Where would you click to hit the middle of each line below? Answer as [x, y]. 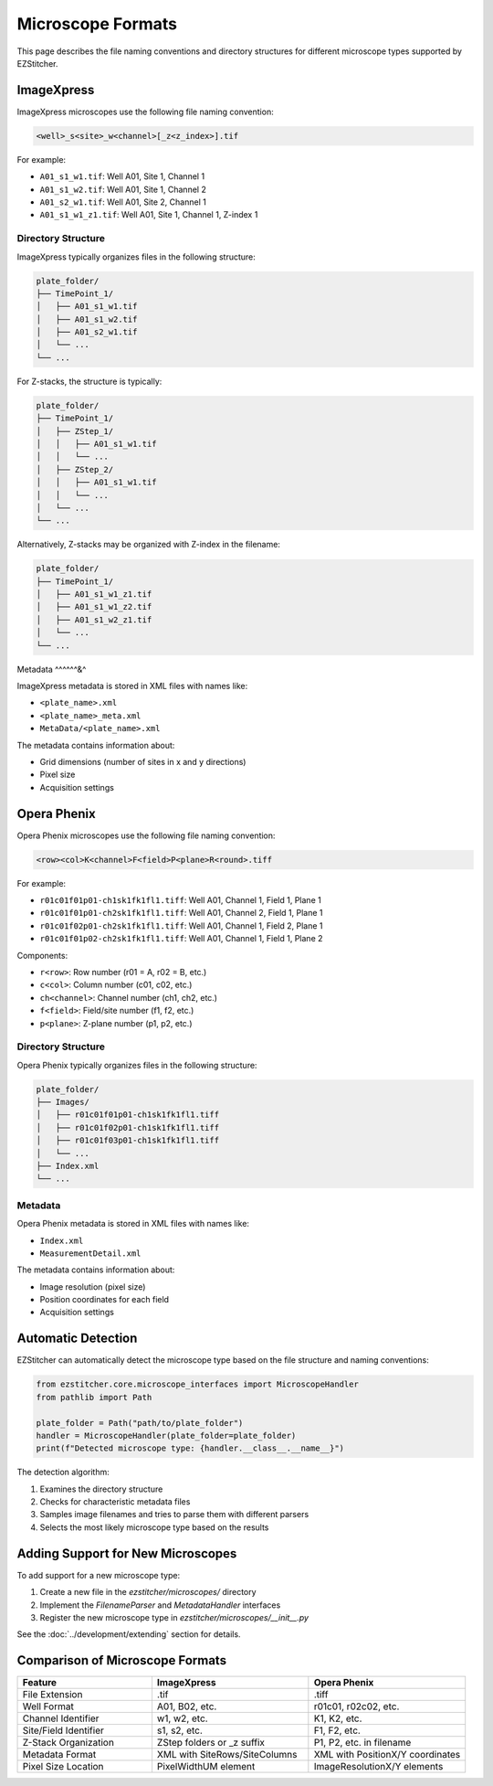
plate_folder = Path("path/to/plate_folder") [140, 1423]
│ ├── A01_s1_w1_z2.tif [94, 607]
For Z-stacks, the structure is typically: [89, 381]
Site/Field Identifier [63, 1730]
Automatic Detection [77, 1339]
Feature [40, 1683]
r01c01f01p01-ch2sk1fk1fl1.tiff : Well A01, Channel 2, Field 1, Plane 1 [181, 913]
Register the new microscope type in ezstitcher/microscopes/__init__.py [174, 1617]
